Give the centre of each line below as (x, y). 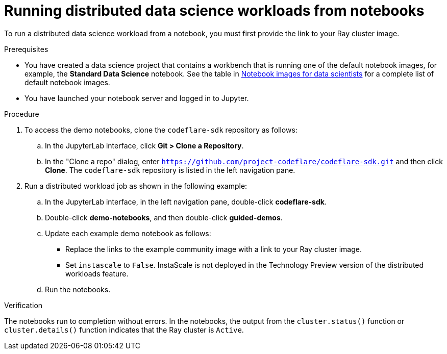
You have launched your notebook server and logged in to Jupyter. (137, 98)
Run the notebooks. (78, 289)
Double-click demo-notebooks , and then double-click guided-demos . (164, 217)
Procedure (22, 114)
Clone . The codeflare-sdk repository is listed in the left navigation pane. (170, 170)
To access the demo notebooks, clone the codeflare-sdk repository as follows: (161, 130)
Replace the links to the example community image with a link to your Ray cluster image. (214, 249)
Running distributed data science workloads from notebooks (214, 11)
